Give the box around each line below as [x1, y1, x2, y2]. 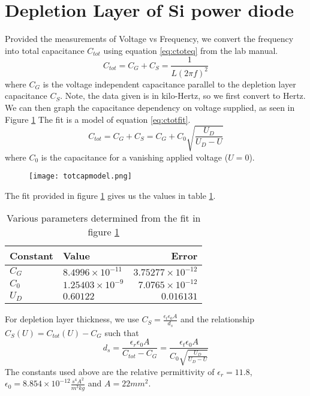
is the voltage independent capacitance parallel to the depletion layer [43, 77, 296, 90]
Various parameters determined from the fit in [6, 211, 201, 225]
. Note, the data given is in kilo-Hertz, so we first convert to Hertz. [60, 89, 306, 102]
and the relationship [180, 313, 254, 325]
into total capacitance [5, 44, 85, 56]
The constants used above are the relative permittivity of [5, 365, 215, 377]
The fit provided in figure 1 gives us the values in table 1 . [5, 189, 216, 201]
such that [104, 326, 139, 338]
